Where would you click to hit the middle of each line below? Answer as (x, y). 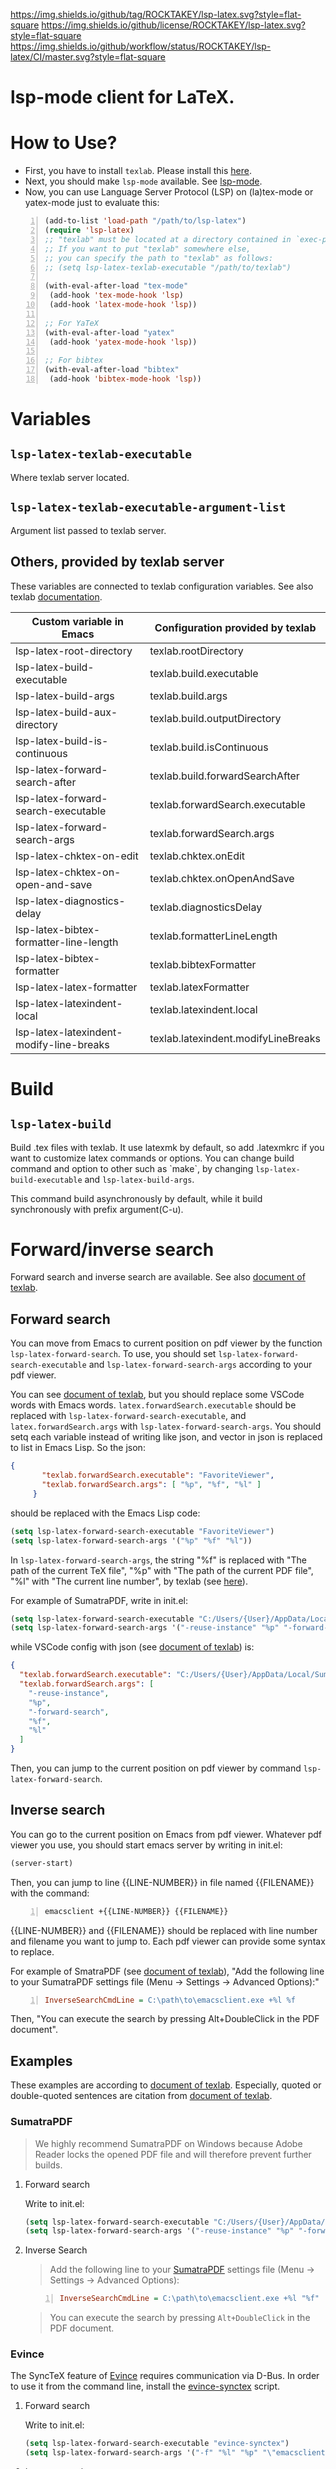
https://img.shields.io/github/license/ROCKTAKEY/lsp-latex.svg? (173, 25)
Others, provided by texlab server (117, 562)
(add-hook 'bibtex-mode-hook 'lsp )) (125, 379)
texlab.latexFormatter (199, 987)
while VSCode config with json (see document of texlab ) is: (132, 1647)
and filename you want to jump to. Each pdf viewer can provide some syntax (168, 1941)
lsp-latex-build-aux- (66, 712)
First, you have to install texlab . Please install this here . (138, 171)
